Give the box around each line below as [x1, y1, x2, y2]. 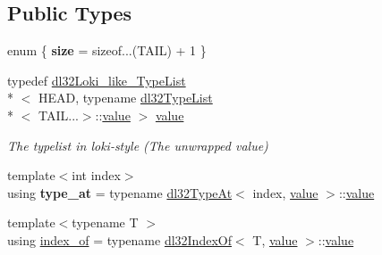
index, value [252, 183, 318, 202]
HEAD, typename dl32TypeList [38, 88, 213, 107]
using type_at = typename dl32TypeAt [7, 183, 233, 202]
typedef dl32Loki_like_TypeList [7, 70, 186, 89]
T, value [252, 230, 298, 249]
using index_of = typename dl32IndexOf [7, 230, 232, 249]
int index [72, 166, 121, 185]
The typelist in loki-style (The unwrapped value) [7, 136, 268, 154]
